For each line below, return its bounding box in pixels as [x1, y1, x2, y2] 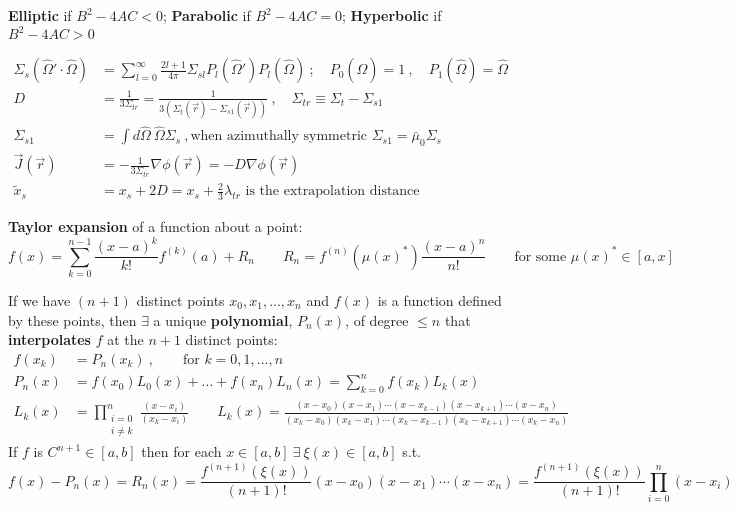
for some [514, 249, 567, 264]
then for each [141, 441, 222, 462]
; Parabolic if [162, 5, 251, 25]
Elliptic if [8, 5, 72, 25]
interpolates [8, 329, 91, 350]
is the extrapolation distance [245, 184, 420, 199]
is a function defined [377, 290, 502, 311]
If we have [8, 290, 71, 311]
